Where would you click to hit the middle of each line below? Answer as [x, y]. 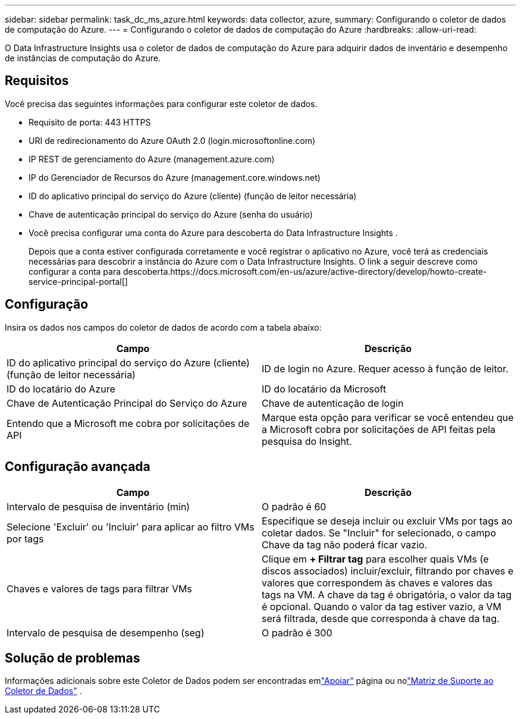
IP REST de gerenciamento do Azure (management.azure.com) [152, 159]
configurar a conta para [75, 271]
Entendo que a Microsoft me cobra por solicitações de [128, 423]
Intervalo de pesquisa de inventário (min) [98, 506]
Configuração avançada [78, 467]
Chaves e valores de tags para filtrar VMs [99, 588]
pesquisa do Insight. [307, 441]
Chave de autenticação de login [333, 403]
